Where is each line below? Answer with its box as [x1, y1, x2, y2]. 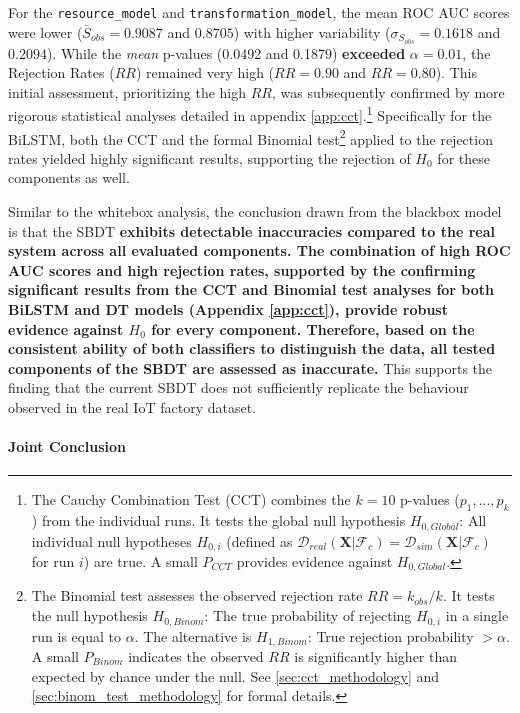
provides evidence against [236, 551, 393, 572]
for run [31, 551, 75, 572]
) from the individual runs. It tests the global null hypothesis [31, 510, 406, 531]
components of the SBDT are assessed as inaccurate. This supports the [8, 357, 493, 378]
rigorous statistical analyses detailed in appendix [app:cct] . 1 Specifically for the [8, 102, 492, 125]
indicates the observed [128, 645, 264, 666]
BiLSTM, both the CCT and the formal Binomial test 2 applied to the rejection [8, 125, 493, 149]
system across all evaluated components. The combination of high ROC [8, 240, 511, 261]
